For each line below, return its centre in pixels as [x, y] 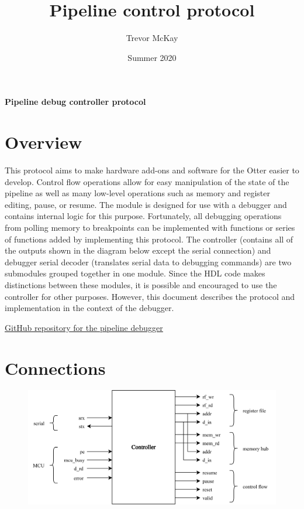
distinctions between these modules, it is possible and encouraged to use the [141, 284]
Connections [55, 368]
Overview [44, 142]
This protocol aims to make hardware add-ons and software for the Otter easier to [152, 170]
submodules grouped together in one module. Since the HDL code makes [135, 273]
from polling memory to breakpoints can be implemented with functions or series [150, 227]
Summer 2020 [152, 57]
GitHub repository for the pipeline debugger [84, 327]
